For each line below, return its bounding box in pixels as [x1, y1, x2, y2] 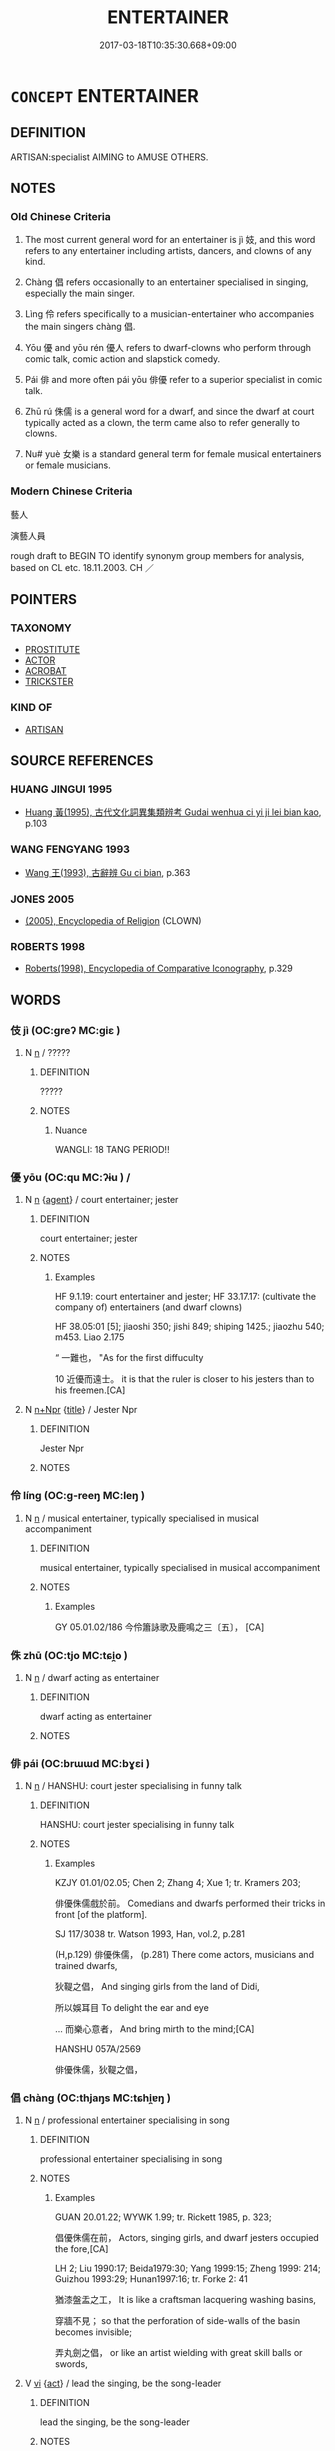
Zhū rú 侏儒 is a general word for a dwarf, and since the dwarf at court [24, 406, 315, 418]
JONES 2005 [10, 892, 75, 906]
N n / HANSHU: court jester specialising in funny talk [24, 1780, 242, 1792]
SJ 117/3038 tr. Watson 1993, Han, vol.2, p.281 [54, 1928, 246, 1940]
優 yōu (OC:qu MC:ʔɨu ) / [10, 1170, 131, 1184]
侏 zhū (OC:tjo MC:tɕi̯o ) [10, 1648, 128, 1662]
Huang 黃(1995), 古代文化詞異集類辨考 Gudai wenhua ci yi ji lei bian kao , [24, 806, 322, 818]
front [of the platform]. [54, 1909, 148, 1921]
